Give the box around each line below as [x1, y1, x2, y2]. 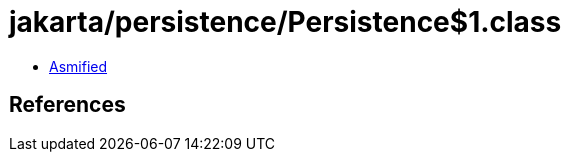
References [9, 92, 126, 118]
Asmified [49, 57, 108, 75]
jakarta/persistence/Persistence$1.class [9, 5, 562, 39]
